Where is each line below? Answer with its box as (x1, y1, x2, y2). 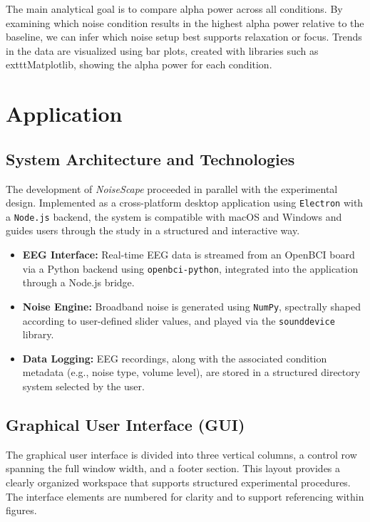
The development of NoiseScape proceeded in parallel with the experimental (6, 181, 338, 196)
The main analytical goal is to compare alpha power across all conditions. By (6, 1, 343, 16)
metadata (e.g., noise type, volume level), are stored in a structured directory (22, 365, 361, 380)
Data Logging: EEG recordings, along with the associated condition (22, 350, 327, 365)
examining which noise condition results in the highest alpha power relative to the (6, 15, 364, 30)
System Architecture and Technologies (6, 147, 295, 169)
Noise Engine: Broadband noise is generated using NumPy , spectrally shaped (22, 298, 361, 313)
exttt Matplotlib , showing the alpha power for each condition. (6, 57, 272, 72)
